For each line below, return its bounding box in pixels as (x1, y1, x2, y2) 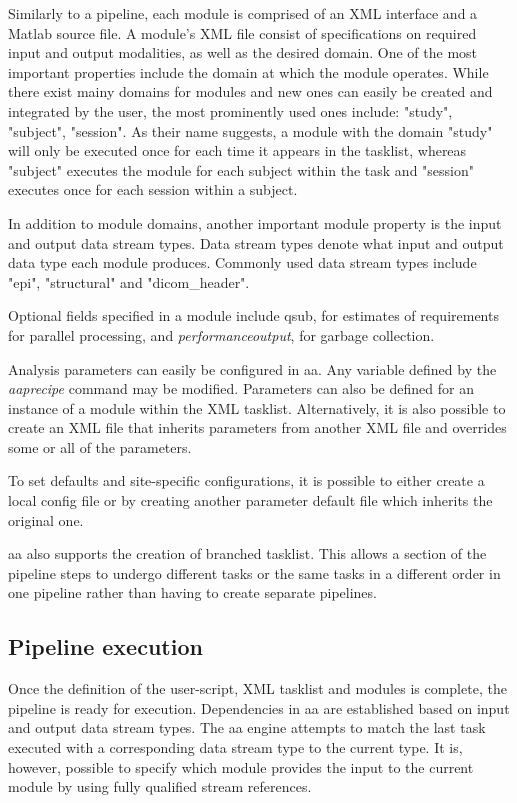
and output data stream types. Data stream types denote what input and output (8, 232, 504, 253)
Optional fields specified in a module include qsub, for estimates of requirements (8, 305, 499, 326)
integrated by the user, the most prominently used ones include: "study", (8, 100, 453, 121)
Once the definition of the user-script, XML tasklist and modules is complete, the (8, 678, 507, 699)
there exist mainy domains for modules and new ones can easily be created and (8, 81, 493, 102)
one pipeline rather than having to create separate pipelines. (8, 582, 377, 603)
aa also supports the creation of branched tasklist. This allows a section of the (8, 543, 487, 564)
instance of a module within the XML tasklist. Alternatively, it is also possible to (8, 397, 506, 418)
